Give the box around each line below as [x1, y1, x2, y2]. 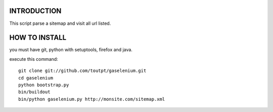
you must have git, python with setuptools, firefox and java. [9, 47, 132, 53]
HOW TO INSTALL [9, 33, 67, 42]
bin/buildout [18, 89, 51, 95]
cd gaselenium [18, 75, 53, 81]
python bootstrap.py [18, 82, 69, 88]
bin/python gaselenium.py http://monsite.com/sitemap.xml [18, 96, 165, 102]
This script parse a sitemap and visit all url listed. [9, 20, 111, 26]
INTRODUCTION [9, 7, 62, 15]
